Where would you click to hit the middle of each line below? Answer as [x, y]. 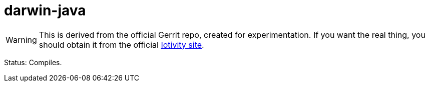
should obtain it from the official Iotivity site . [121, 44]
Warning [21, 40]
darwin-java [45, 10]
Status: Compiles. [33, 62]
